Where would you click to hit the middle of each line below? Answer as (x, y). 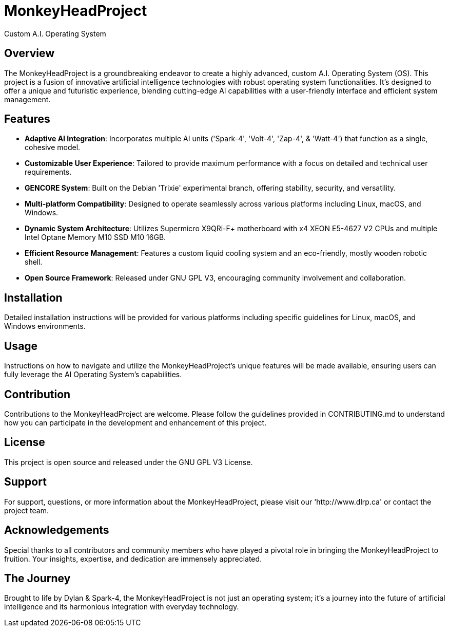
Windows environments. (45, 326)
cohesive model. (53, 147)
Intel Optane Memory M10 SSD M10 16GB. (95, 237)
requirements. (48, 172)
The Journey (37, 578)
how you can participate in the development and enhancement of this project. (135, 422)
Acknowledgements (57, 530)
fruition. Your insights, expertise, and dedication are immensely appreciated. (133, 559)
